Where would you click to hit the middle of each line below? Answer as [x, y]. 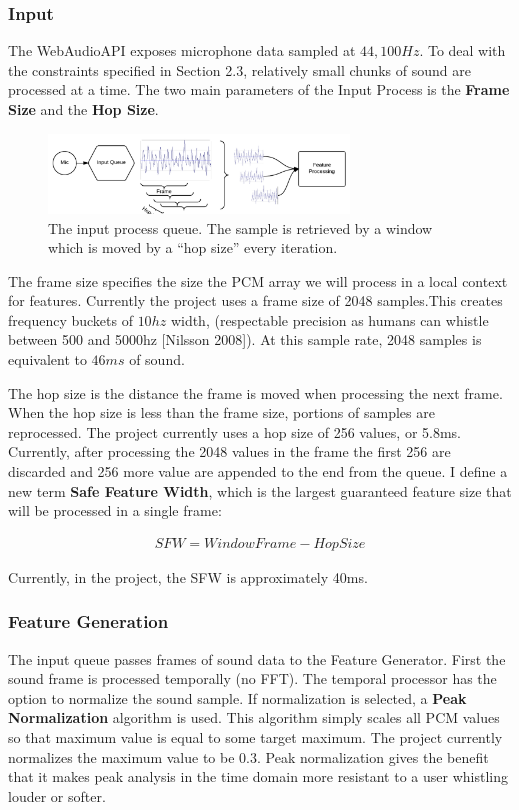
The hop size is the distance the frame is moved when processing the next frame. [255, 392]
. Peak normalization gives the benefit [373, 756]
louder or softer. [57, 795]
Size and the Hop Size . [83, 109]
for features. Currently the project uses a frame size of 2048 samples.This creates [255, 300]
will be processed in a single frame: [115, 510]
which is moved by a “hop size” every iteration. [193, 247]
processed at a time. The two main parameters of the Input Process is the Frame [259, 89]
